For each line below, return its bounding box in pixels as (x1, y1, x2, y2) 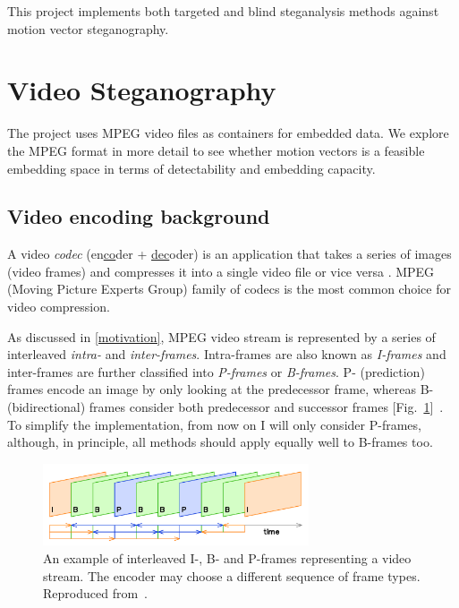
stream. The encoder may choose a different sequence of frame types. (43, 566, 421, 585)
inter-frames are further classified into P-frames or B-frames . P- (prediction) (7, 362, 425, 381)
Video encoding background (7, 202, 270, 230)
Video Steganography (7, 72, 276, 108)
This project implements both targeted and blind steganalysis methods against (7, 2, 439, 20)
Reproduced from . (43, 584, 148, 603)
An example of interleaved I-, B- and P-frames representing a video (43, 549, 412, 567)
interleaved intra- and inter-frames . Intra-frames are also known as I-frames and (7, 345, 446, 364)
